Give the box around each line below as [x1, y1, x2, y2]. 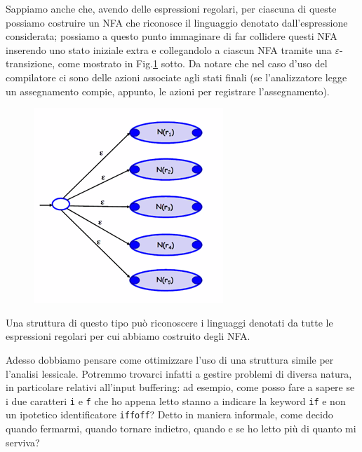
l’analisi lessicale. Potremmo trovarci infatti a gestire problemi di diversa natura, [6, 366, 352, 381]
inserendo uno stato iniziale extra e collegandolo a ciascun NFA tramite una [6, 42, 332, 57]
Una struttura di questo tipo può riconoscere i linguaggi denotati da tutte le [6, 315, 333, 329]
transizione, [6, 56, 55, 71]
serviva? [6, 434, 40, 449]
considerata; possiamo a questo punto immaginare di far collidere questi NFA [6, 29, 337, 43]
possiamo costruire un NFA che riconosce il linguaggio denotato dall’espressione [6, 15, 348, 29]
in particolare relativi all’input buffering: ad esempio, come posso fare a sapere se [6, 380, 355, 395]
